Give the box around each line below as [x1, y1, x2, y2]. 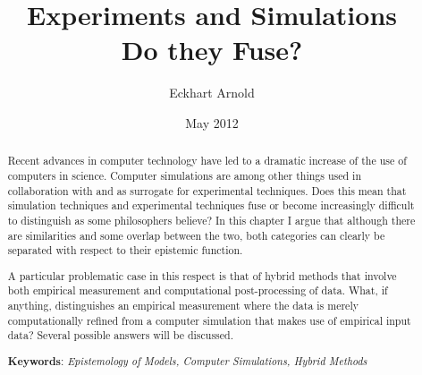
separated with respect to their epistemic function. [7, 243, 243, 258]
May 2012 [185, 113, 239, 132]
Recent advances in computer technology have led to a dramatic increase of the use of [7, 153, 407, 168]
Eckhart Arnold [169, 83, 255, 102]
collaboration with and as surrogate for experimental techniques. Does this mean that [7, 183, 407, 198]
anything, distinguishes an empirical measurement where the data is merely [7, 298, 359, 313]
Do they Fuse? [121, 31, 303, 68]
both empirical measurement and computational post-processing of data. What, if [7, 283, 388, 298]
